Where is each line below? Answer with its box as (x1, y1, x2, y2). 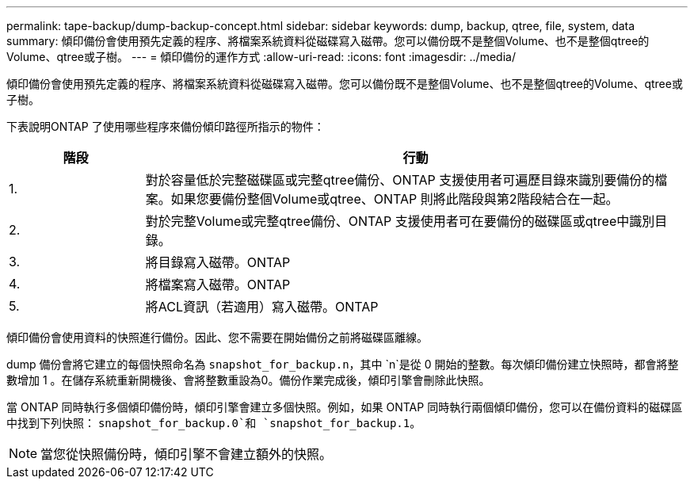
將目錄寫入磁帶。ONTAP (145, 254, 291, 270)
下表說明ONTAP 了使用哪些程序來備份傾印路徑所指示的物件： (6, 120, 325, 133)
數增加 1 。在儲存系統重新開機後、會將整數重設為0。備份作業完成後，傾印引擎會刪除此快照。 (6, 373, 490, 387)
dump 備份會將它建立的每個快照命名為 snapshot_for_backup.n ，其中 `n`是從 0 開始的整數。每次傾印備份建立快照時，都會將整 (6, 357, 679, 371)
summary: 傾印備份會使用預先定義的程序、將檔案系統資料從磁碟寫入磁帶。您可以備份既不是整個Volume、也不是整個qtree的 (6, 34, 650, 48)
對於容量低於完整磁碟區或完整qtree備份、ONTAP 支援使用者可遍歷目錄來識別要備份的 (145, 172, 655, 188)
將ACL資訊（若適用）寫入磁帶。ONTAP (145, 299, 379, 315)
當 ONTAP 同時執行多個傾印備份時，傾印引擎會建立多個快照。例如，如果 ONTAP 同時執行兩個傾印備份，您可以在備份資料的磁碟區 (6, 400, 683, 414)
